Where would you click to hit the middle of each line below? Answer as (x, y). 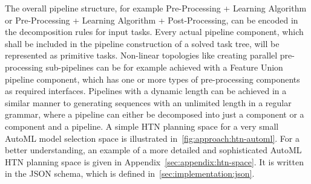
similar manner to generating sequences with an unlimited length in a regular (148, 102)
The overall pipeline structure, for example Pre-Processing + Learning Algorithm (156, 8)
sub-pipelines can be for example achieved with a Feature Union (164, 67)
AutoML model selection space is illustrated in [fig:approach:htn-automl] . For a (152, 138)
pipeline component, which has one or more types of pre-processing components (152, 79)
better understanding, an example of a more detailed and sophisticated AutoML (153, 150)
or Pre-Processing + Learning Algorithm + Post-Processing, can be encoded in (152, 20)
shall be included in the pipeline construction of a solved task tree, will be (142, 43)
